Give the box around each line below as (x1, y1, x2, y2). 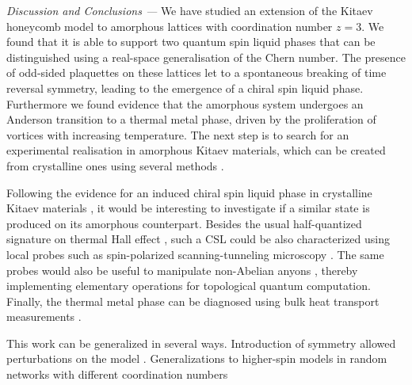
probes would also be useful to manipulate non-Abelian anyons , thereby (6, 261, 358, 278)
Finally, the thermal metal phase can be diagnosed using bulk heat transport (6, 292, 380, 309)
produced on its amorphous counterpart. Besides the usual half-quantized (6, 215, 362, 231)
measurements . (6, 308, 82, 325)
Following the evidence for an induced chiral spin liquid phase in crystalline (6, 184, 372, 200)
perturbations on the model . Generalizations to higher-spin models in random (6, 350, 387, 367)
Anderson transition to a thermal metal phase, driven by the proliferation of (6, 111, 376, 128)
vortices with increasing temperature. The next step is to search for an (6, 126, 349, 143)
